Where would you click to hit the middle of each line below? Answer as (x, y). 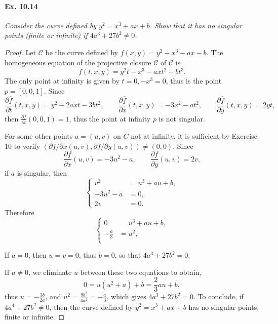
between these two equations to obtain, (141, 272)
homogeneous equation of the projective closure (78, 62)
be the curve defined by (82, 52)
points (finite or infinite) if (46, 35)
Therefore (19, 212)
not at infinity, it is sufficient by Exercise (194, 136)
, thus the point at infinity (110, 118)
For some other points (39, 136)
